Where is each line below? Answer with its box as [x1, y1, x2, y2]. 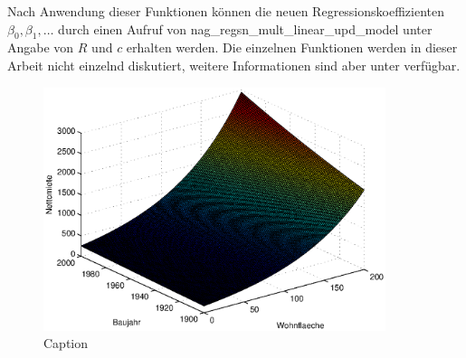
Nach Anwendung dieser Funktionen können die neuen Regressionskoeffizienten [7, 2, 444, 20]
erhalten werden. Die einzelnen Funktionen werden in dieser [126, 38, 458, 57]
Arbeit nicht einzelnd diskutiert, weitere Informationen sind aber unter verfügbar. [7, 55, 461, 74]
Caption [43, 334, 89, 353]
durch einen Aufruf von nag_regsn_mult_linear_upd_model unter [58, 19, 433, 38]
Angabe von [7, 38, 74, 57]
